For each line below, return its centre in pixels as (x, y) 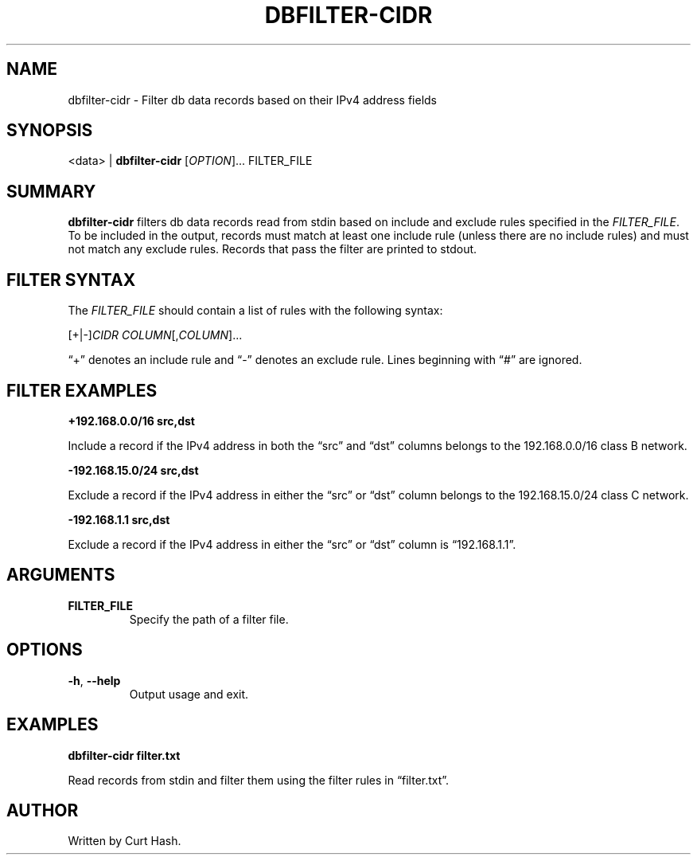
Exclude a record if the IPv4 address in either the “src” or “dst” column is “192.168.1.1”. (292, 544)
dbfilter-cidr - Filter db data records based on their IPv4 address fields (252, 100)
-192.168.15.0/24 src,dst (133, 470)
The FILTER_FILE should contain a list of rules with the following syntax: (255, 311)
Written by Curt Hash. (125, 841)
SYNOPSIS (50, 131)
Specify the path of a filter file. (209, 619)
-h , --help (94, 680)
